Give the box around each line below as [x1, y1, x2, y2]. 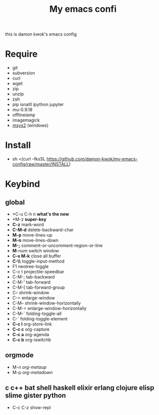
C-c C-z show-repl [12, 404, 51, 410]
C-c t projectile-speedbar [12, 269, 65, 275]
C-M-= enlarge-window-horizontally [12, 306, 87, 311]
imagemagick [12, 117, 40, 123]
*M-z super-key [12, 216, 47, 222]
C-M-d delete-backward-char [12, 227, 74, 233]
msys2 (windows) [12, 122, 49, 129]
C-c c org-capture [12, 326, 50, 332]
